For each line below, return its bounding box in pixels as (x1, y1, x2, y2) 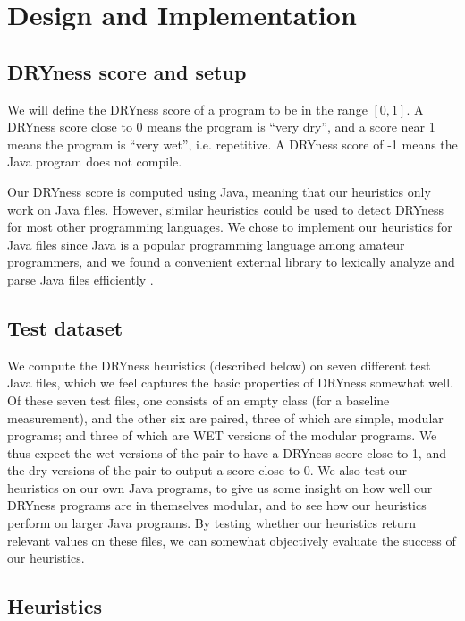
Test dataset (7, 313, 123, 341)
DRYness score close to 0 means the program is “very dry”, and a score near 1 (7, 117, 435, 136)
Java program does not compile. (7, 152, 182, 171)
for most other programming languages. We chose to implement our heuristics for (7, 217, 452, 236)
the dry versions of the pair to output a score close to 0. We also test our (7, 461, 408, 480)
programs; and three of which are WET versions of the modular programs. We (7, 426, 437, 445)
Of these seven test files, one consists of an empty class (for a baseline (7, 390, 390, 409)
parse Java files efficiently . (7, 269, 154, 288)
